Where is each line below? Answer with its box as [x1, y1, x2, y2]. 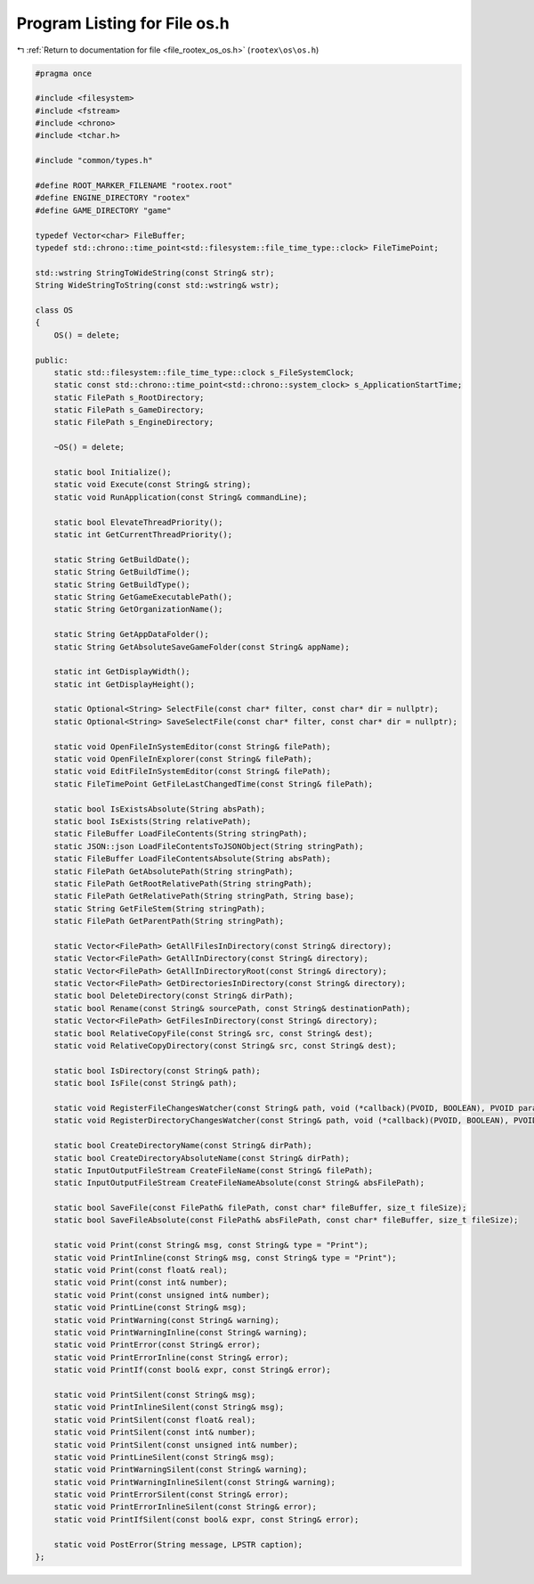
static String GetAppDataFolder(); [53, 629, 209, 640]
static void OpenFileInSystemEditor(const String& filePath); [53, 741, 331, 752]
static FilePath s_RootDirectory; [53, 392, 205, 403]
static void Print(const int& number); [53, 1278, 229, 1287]
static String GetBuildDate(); [53, 554, 190, 565]
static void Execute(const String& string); [53, 479, 252, 490]
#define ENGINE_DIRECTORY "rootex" [35, 192, 190, 203]
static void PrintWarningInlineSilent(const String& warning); [53, 1477, 336, 1487]
